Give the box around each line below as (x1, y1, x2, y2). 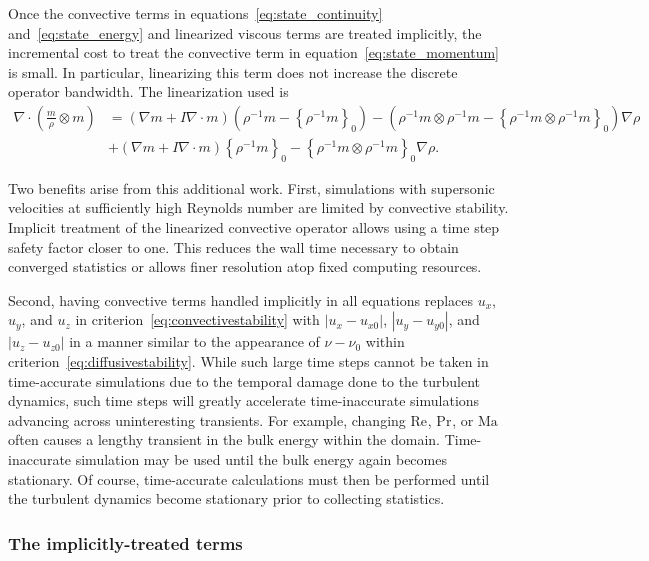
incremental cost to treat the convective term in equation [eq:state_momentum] (8, 42, 499, 63)
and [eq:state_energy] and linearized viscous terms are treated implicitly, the (8, 22, 482, 43)
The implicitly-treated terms (8, 530, 243, 555)
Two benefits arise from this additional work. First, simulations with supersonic (8, 177, 495, 198)
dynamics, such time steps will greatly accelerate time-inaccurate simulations (8, 390, 480, 411)
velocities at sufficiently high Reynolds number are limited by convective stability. (8, 197, 509, 218)
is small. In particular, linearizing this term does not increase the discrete (8, 61, 458, 82)
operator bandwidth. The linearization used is (8, 81, 289, 102)
